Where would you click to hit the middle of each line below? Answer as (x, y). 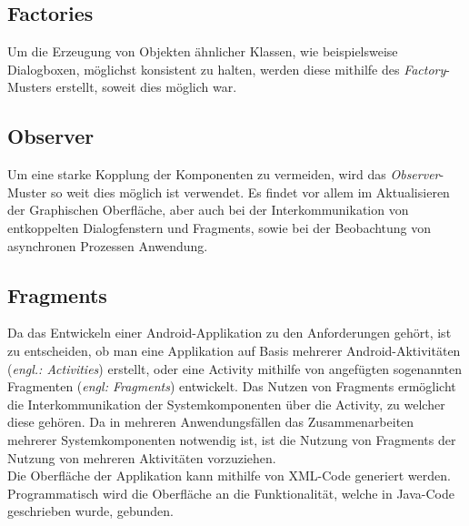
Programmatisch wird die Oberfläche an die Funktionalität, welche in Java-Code (231, 493)
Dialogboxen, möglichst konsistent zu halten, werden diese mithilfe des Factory (227, 69)
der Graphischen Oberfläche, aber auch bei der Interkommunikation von (208, 210)
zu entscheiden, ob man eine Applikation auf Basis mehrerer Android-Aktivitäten (234, 350)
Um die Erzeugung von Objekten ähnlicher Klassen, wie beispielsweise (203, 51)
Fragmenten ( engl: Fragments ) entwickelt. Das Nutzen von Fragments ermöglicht (232, 386)
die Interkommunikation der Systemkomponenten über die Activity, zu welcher (226, 404)
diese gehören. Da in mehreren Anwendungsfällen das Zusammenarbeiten (211, 422)
